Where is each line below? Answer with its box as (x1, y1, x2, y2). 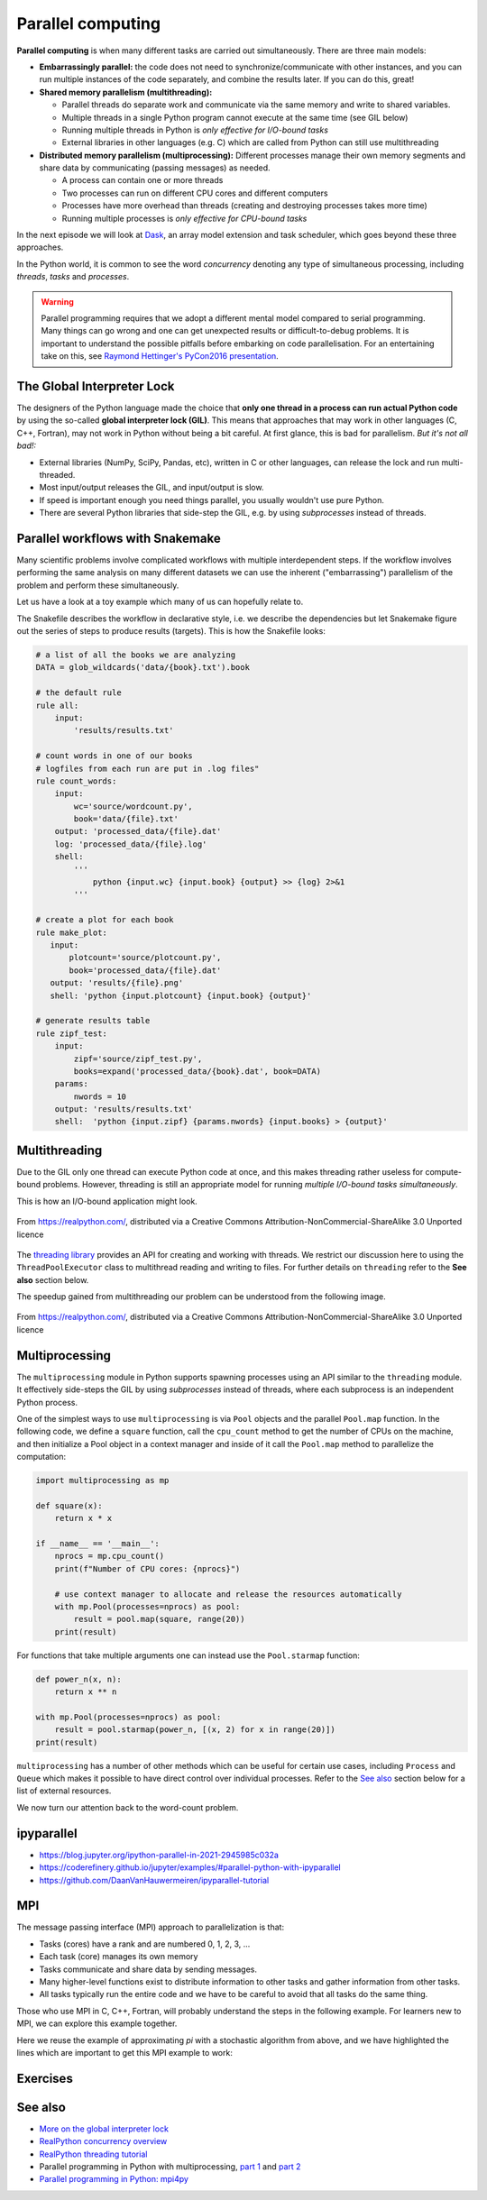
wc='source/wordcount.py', (73, 801, 193, 811)
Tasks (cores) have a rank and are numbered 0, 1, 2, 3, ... (39, 1939, 251, 1949)
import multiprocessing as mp (35, 1475, 170, 1486)
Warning (41, 296, 74, 307)
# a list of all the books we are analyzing (35, 650, 236, 660)
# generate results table (35, 1015, 151, 1026)
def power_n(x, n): (35, 1673, 122, 1684)
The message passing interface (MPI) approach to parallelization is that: (16, 1921, 284, 1933)
